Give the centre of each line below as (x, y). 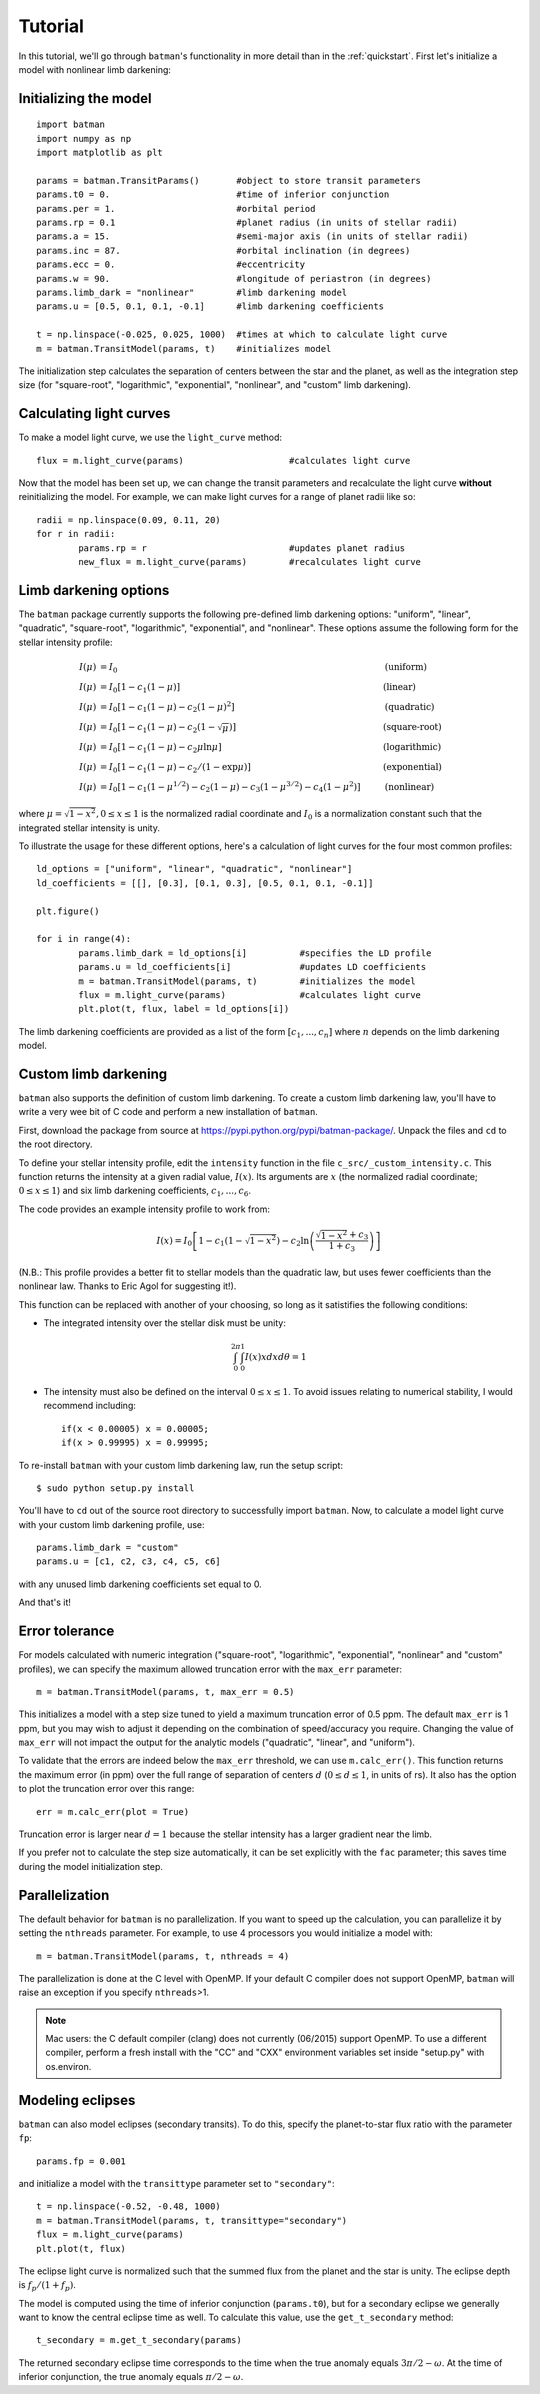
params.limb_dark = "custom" (107, 1548)
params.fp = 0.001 (81, 2161)
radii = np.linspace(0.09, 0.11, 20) (129, 519)
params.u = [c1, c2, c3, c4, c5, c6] (129, 1561)
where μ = (40, 813)
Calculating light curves (94, 413)
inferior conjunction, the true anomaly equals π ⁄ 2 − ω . (131, 2377)
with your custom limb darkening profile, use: (111, 1524)
